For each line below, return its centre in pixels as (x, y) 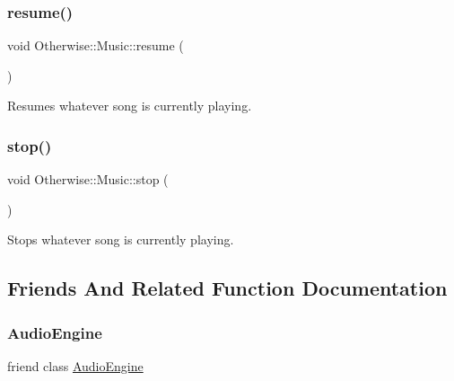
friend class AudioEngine (75, 366)
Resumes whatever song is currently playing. (130, 106)
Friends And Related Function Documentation (227, 288)
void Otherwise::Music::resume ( (96, 45)
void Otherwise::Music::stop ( (88, 179)
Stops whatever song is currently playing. (121, 239)
